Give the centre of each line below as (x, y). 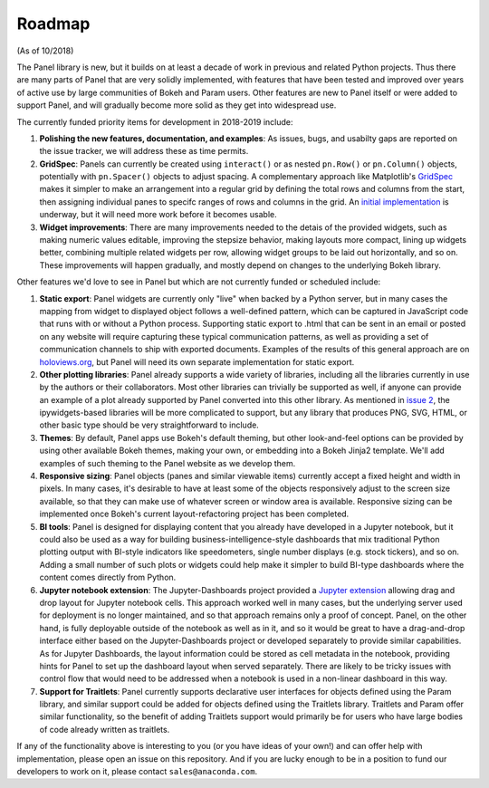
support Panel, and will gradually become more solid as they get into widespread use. (177, 105)
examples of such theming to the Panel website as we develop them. (168, 463)
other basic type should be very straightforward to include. (149, 425)
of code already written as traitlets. (105, 729)
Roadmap (53, 24)
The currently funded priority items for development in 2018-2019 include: (155, 121)
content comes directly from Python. (108, 577)
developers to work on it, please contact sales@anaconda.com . (137, 772)
